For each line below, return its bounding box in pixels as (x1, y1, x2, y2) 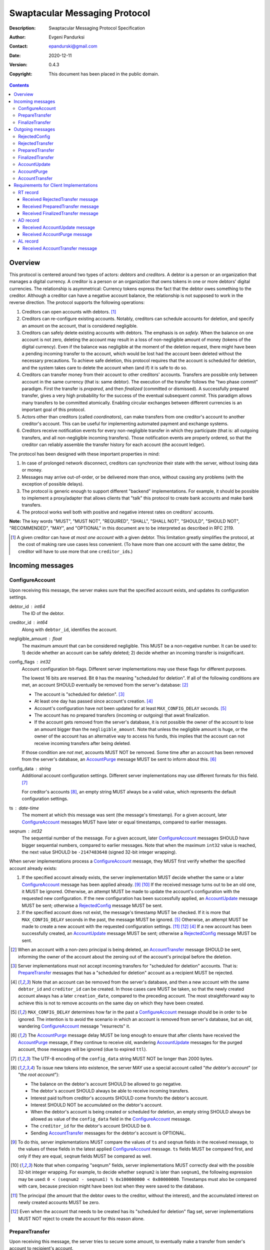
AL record (18, 238, 38, 244)
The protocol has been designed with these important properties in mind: (9, 450, 160, 457)
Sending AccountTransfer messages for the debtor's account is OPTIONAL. (30, 1130, 186, 1136)
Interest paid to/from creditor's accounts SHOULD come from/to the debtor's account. (30, 1095, 208, 1101)
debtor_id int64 (9, 603, 45, 609)
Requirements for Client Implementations (13, 182, 98, 188)
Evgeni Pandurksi (48, 34, 85, 40)
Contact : (9, 43, 28, 49)
